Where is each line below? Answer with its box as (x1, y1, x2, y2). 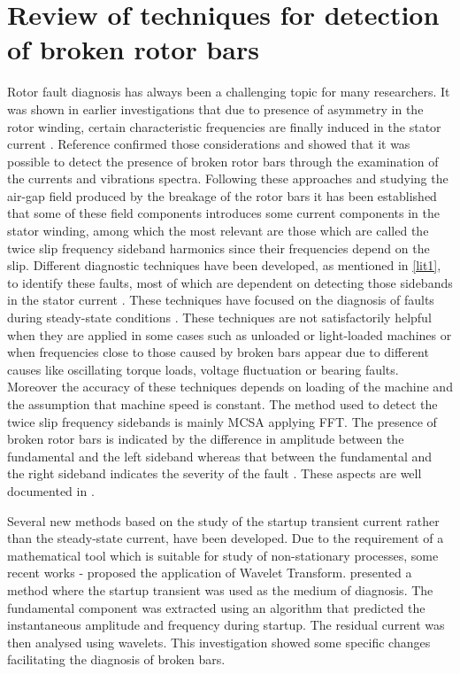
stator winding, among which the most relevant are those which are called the (7, 221, 429, 240)
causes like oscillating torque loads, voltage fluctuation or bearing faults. (7, 360, 399, 378)
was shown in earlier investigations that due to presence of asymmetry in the (7, 99, 424, 118)
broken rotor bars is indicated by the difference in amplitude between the (7, 430, 404, 448)
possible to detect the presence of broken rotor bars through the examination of (7, 151, 439, 170)
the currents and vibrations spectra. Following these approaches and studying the (7, 169, 448, 188)
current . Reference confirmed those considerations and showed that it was (7, 135, 410, 153)
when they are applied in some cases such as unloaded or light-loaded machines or (7, 325, 452, 344)
